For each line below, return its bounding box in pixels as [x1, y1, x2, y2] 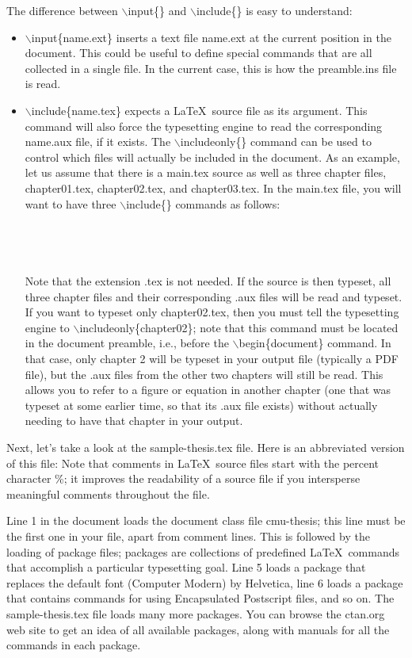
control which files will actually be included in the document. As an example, [25, 148, 400, 165]
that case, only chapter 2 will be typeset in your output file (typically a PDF [25, 350, 399, 367]
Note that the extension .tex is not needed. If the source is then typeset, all [25, 273, 391, 289]
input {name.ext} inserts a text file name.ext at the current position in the [31, 29, 391, 45]
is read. [25, 75, 61, 92]
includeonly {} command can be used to [180, 133, 372, 150]
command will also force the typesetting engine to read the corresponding [25, 117, 383, 134]
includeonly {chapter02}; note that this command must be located [79, 319, 399, 335]
